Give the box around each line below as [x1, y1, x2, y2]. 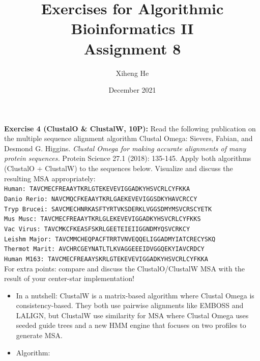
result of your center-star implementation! [4, 273, 134, 284]
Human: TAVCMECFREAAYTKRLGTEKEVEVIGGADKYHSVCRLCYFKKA [4, 185, 190, 193]
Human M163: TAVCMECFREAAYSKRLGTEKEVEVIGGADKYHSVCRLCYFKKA [4, 255, 208, 263]
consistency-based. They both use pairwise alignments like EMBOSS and [16, 300, 244, 311]
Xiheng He [115, 67, 149, 78]
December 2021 [108, 85, 156, 95]
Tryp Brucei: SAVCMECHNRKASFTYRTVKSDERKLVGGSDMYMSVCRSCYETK [4, 205, 212, 213]
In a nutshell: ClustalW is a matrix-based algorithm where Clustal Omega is [16, 290, 254, 300]
